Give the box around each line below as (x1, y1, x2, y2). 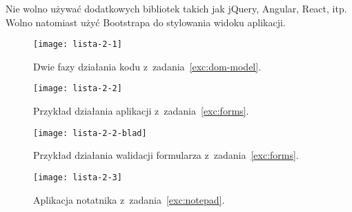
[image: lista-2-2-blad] (33, 128, 147, 138)
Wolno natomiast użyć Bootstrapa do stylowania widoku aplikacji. (6, 15, 286, 29)
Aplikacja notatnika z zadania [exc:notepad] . (33, 192, 225, 206)
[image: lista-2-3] (33, 172, 122, 182)
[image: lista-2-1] (33, 39, 122, 50)
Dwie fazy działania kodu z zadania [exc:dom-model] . (33, 59, 262, 73)
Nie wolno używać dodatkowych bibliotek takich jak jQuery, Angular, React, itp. (6, 1, 347, 15)
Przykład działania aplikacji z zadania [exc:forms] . (33, 104, 249, 118)
